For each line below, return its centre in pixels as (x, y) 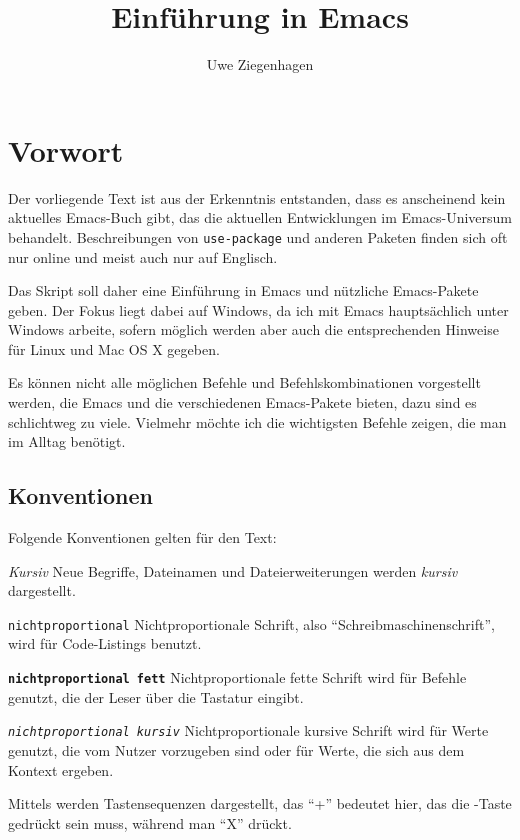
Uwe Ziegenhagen (260, 64)
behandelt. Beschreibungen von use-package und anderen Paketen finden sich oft (258, 236)
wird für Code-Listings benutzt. (105, 643)
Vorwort (66, 149)
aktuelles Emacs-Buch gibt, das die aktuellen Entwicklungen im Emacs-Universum (260, 217)
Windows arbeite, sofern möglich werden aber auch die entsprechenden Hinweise (253, 329)
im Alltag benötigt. (67, 441)
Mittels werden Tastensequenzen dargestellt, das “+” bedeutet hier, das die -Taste (260, 803)
